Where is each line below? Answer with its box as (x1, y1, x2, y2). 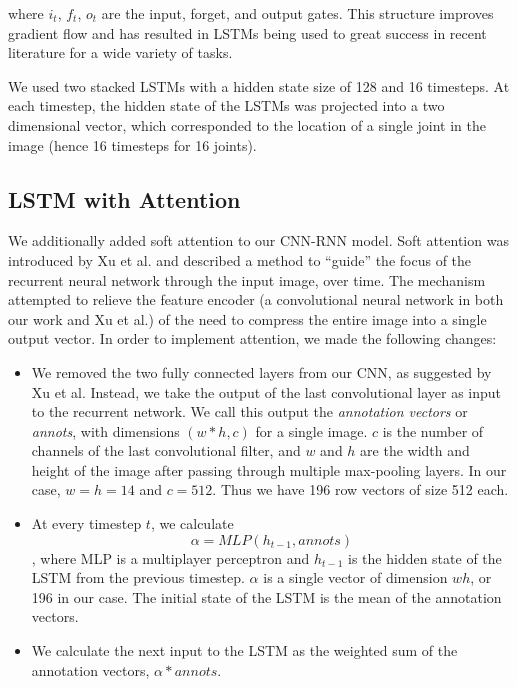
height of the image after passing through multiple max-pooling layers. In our (31, 459, 507, 480)
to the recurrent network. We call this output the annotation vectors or (31, 401, 468, 422)
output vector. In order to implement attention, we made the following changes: (8, 328, 497, 349)
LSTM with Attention (8, 183, 241, 214)
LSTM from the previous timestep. (31, 567, 245, 588)
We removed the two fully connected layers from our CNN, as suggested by (31, 361, 492, 382)
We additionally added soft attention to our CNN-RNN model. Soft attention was (8, 230, 509, 251)
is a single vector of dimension (263, 567, 448, 588)
